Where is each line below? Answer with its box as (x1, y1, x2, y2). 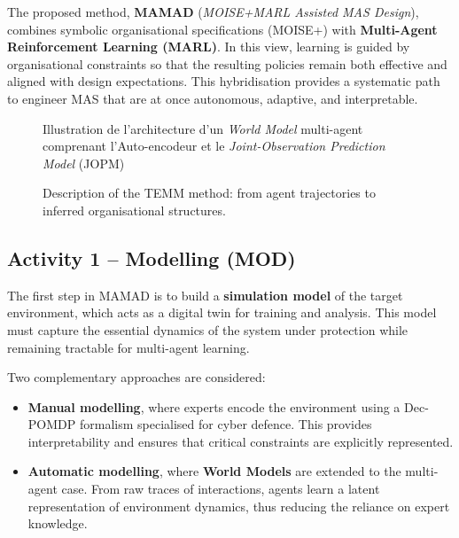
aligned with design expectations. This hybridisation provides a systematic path (7, 72, 440, 90)
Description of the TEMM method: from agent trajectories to (43, 183, 376, 202)
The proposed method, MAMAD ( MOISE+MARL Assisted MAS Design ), (7, 3, 419, 20)
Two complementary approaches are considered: (7, 368, 266, 386)
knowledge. (27, 514, 88, 533)
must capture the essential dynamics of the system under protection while (7, 320, 408, 339)
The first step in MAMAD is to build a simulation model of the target (7, 285, 403, 304)
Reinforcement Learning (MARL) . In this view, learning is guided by (7, 37, 410, 56)
